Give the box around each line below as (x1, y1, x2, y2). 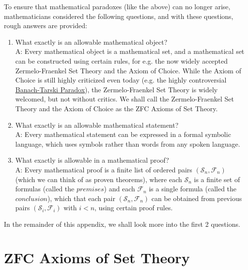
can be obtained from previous (151, 193, 242, 203)
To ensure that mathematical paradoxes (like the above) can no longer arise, (4, 1, 231, 11)
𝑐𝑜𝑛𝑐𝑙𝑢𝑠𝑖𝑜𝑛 (15, 195, 47, 202)
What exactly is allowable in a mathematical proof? (15, 155, 169, 165)
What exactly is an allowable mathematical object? (15, 36, 168, 47)
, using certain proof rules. (94, 202, 173, 213)
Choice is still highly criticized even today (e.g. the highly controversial (15, 75, 227, 85)
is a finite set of (194, 174, 240, 184)
